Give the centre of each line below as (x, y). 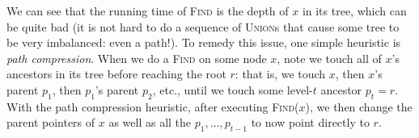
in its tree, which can (354, 10)
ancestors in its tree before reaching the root (116, 74)
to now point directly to (310, 122)
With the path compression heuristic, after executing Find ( (153, 106)
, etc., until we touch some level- (233, 89)
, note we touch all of (329, 58)
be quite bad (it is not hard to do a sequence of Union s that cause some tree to (203, 26)
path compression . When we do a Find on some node (137, 58)
